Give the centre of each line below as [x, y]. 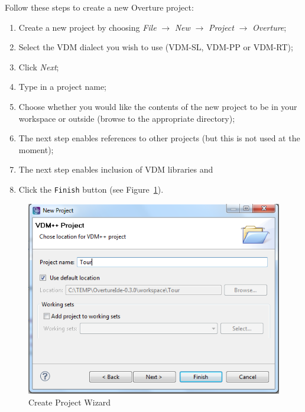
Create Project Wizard [70, 402]
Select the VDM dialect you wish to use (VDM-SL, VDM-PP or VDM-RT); [156, 47]
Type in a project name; [63, 87]
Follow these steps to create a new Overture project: [99, 7]
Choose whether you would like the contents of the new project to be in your [158, 106]
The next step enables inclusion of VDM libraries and [116, 169]
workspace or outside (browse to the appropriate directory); [127, 118]
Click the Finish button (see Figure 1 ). [91, 189]
